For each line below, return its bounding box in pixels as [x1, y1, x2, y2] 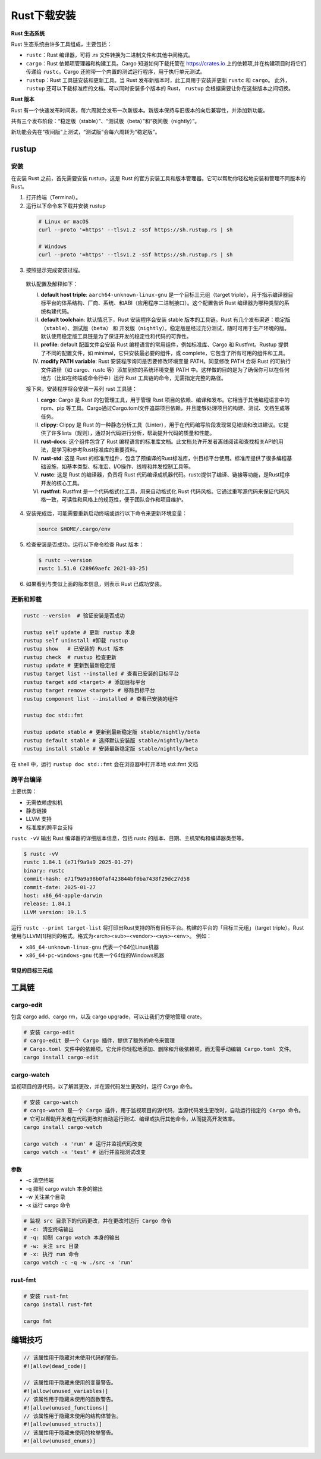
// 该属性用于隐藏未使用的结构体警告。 [23, 1413, 122, 1420]
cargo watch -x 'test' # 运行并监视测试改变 [23, 1149, 146, 1156]
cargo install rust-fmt [23, 1301, 93, 1308]
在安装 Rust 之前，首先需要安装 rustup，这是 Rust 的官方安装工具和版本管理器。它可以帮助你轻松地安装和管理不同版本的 [11, 174, 306, 181]
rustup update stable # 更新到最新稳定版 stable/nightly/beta [23, 729, 200, 736]
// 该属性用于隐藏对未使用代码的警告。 [23, 1354, 122, 1361]
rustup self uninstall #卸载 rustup [23, 637, 128, 644]
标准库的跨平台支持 [26, 824, 73, 831]
